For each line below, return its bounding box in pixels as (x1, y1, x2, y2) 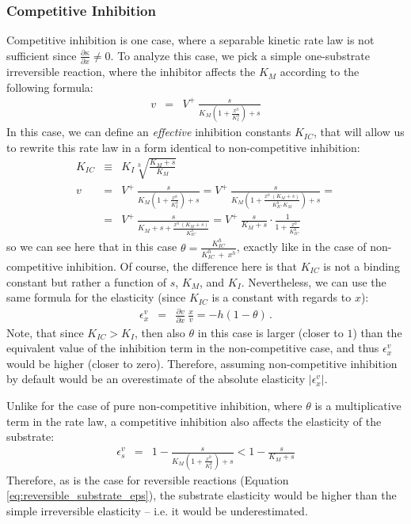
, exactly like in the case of (236, 238, 367, 255)
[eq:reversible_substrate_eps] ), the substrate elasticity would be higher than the (6, 487, 397, 503)
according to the (280, 63, 360, 80)
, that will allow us (313, 123, 405, 140)
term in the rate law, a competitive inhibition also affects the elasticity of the (6, 412, 382, 429)
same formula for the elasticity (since (6, 289, 186, 306)
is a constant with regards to (211, 289, 352, 306)
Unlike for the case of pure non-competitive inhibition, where (6, 397, 303, 413)
